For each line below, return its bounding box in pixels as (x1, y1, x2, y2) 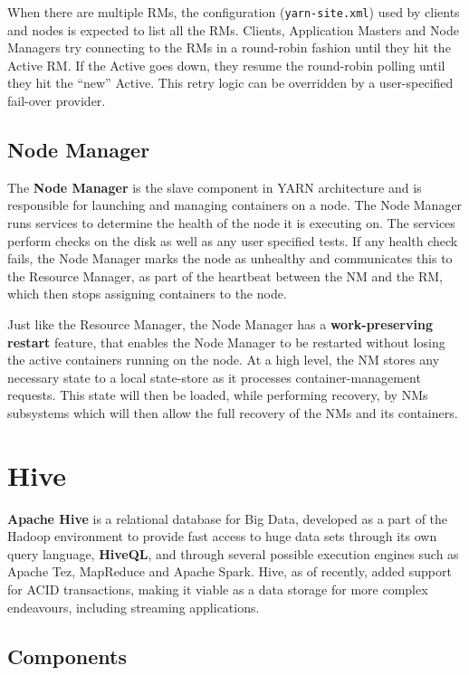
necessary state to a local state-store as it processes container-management (7, 367, 421, 386)
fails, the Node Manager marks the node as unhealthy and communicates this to (7, 249, 453, 268)
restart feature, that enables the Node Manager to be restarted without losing (7, 332, 445, 351)
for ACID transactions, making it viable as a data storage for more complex (7, 580, 428, 599)
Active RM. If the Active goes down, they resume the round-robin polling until (7, 55, 445, 74)
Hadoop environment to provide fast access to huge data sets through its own (7, 527, 437, 546)
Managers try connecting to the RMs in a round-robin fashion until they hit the (7, 38, 451, 57)
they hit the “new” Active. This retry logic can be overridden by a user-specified (7, 73, 454, 92)
